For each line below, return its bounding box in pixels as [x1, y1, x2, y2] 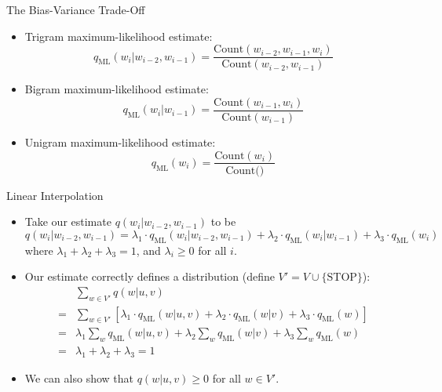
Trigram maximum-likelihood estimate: [24, 27, 213, 44]
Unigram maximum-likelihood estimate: [24, 133, 216, 150]
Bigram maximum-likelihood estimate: [24, 81, 209, 97]
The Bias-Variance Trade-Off [6, 2, 145, 17]
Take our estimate [24, 213, 111, 230]
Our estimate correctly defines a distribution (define [24, 268, 275, 285]
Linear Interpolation [6, 187, 104, 203]
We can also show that [24, 370, 133, 387]
